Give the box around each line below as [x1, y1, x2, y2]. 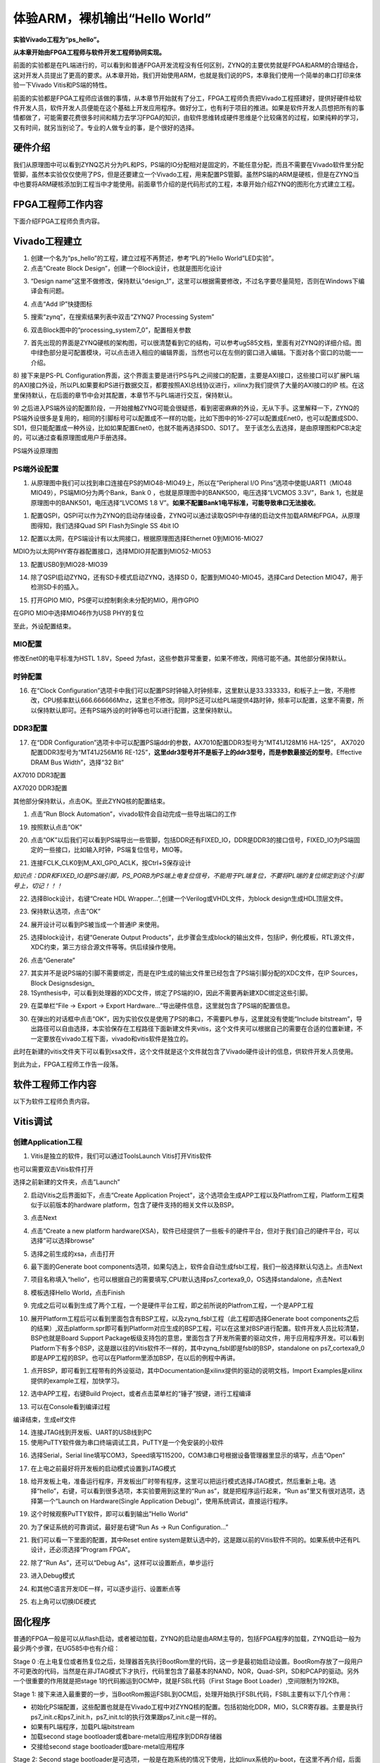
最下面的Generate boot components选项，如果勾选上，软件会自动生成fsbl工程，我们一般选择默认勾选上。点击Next [30, 1262, 362, 1271]
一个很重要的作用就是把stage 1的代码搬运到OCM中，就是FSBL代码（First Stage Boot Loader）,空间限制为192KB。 [13, 1677, 343, 1685]
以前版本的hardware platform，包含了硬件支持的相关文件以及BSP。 [42, 1201, 239, 1209]
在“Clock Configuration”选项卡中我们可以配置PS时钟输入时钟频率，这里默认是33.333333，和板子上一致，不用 [30, 686, 350, 695]
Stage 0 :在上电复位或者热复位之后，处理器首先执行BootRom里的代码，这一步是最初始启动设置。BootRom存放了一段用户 [13, 1657, 363, 1666]
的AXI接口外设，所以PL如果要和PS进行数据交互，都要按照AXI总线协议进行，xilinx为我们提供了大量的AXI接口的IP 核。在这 [13, 381, 365, 389]
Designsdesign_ [48, 979, 95, 987]
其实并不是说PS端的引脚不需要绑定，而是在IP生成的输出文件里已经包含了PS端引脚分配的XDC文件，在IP [30, 969, 330, 977]
